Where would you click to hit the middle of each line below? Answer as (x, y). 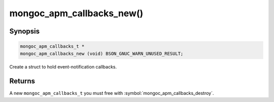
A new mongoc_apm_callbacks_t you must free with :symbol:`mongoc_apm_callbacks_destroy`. (112, 93)
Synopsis (25, 31)
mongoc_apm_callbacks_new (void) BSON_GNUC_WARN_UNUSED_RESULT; (102, 54)
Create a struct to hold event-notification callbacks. (63, 66)
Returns (22, 81)
